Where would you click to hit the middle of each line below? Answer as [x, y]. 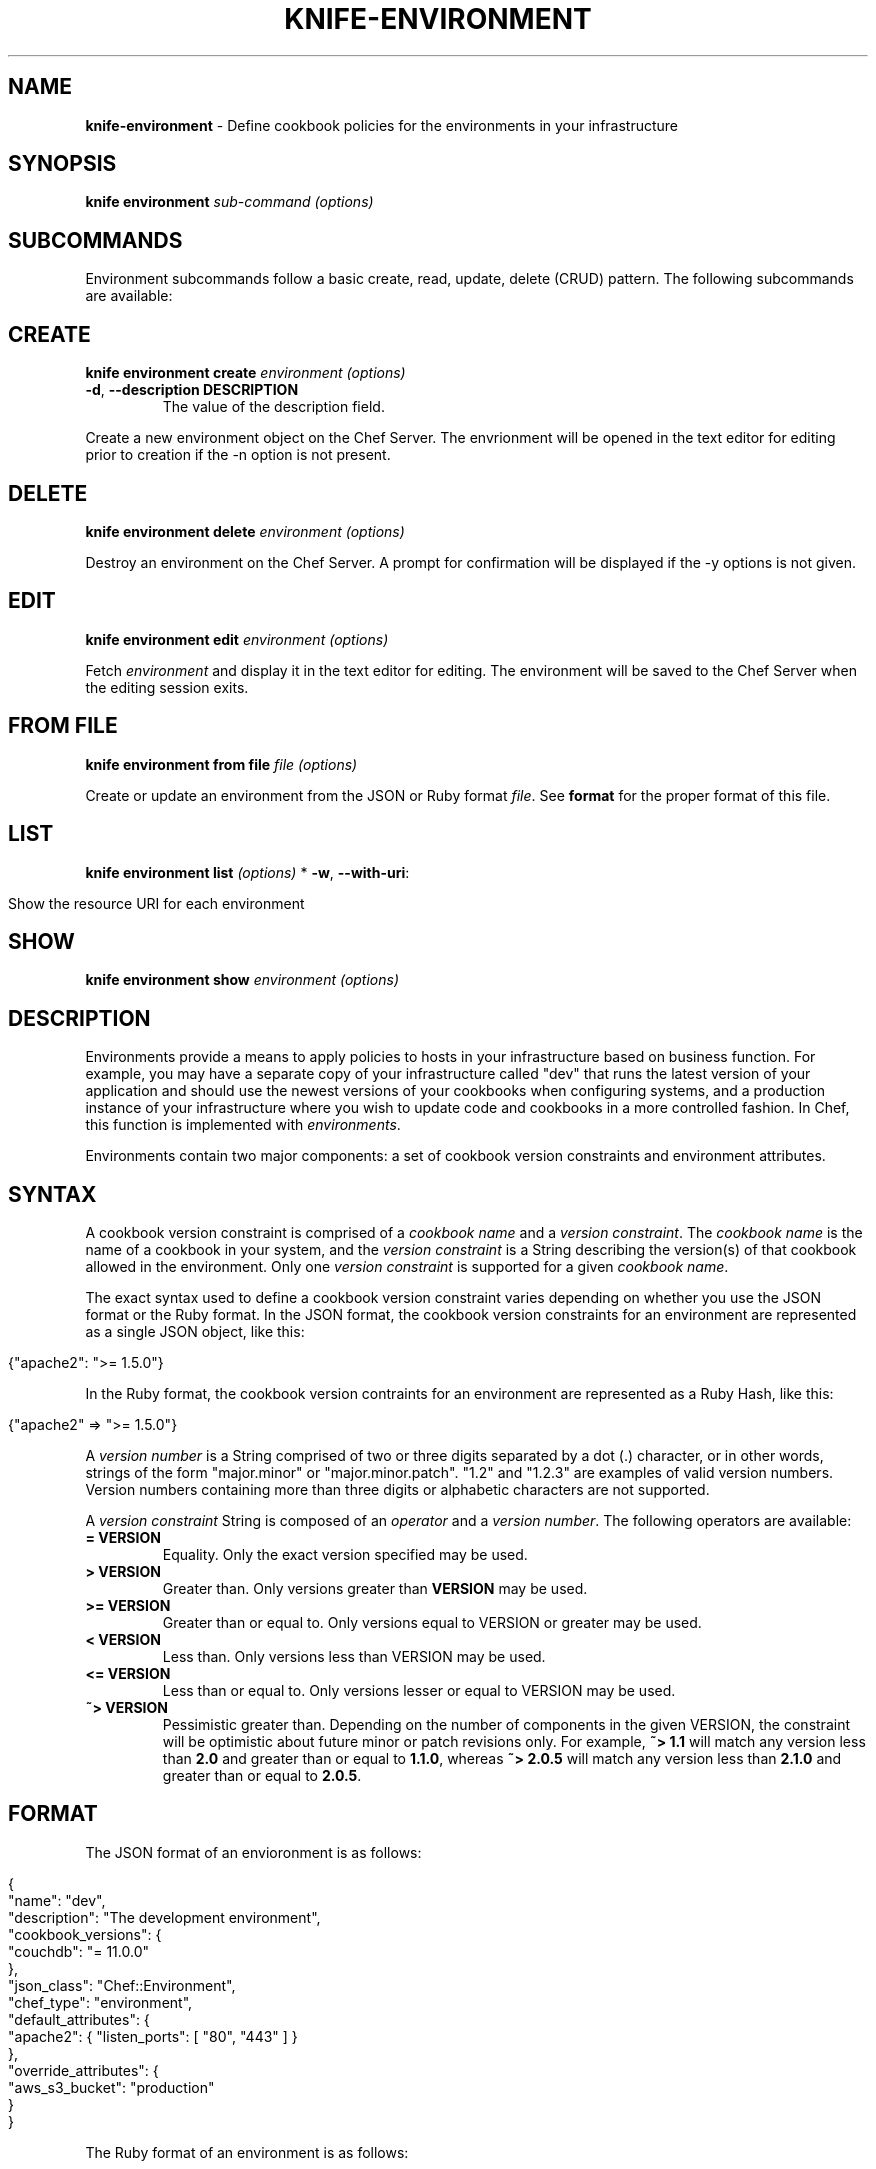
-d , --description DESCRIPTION [192, 390]
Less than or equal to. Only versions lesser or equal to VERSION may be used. [419, 1691]
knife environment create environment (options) [245, 373]
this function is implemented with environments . [243, 1125]
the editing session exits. [167, 687]
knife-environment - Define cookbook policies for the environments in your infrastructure [382, 125]
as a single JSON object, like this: [195, 1332]
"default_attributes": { [79, 2019]
